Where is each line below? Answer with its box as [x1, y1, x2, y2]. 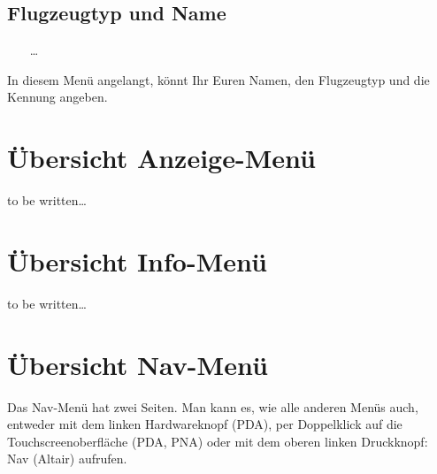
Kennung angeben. [7, 88, 108, 106]
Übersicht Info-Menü [7, 242, 267, 279]
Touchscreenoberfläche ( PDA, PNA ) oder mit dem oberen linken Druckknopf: [7, 432, 428, 450]
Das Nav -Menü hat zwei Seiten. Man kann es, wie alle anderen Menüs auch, [7, 397, 418, 416]
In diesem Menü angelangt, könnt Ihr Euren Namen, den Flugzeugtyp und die [7, 70, 430, 88]
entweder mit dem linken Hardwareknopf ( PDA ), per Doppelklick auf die [7, 415, 402, 433]
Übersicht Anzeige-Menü [7, 140, 316, 176]
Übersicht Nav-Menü [7, 346, 268, 382]
